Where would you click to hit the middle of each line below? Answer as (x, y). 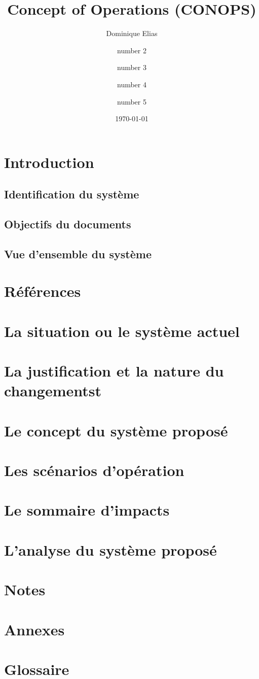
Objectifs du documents (68, 224)
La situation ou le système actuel (122, 331)
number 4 (132, 84)
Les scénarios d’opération (94, 470)
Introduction (49, 162)
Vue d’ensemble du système (78, 253)
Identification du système (72, 194)
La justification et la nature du (114, 371)
